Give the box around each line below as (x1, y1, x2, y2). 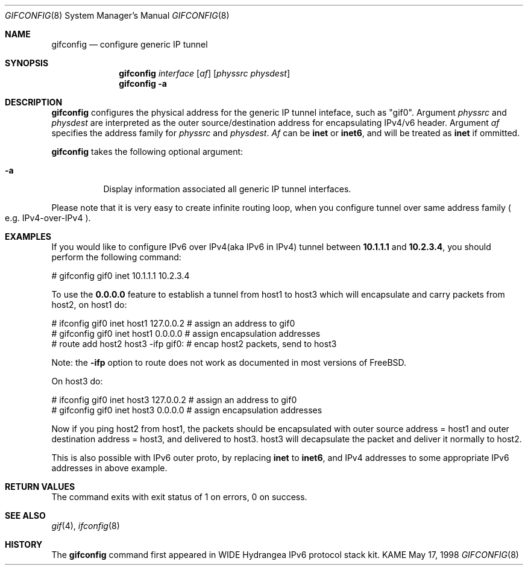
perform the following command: (51, 252, 181, 262)
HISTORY (5, 539, 43, 550)
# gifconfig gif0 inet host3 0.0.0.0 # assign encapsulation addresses (51, 405, 322, 415)
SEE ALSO (5, 510, 46, 521)
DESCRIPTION (5, 97, 63, 107)
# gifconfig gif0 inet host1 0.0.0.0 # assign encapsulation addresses (51, 328, 321, 339)
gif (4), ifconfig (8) (51, 521, 120, 531)
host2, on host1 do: (51, 299, 127, 310)
